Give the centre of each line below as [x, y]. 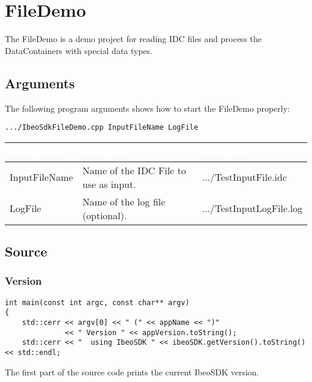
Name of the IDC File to [134, 170]
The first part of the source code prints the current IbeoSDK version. [132, 371]
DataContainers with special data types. [79, 50]
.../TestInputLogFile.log [252, 208]
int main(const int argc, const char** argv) [97, 302]
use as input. [109, 184]
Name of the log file [124, 201]
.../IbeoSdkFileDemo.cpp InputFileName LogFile [102, 128]
